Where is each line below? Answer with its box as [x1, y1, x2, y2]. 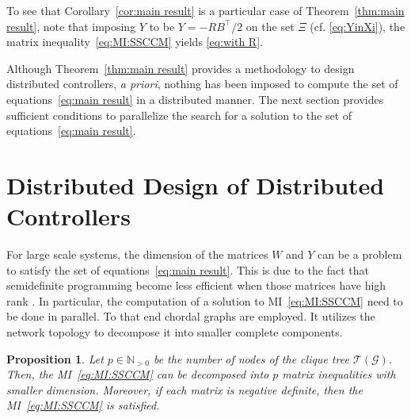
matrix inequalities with [282, 366, 396, 382]
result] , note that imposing [6, 17, 136, 34]
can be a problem [318, 246, 402, 263]
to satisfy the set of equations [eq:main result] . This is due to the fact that [6, 261, 369, 278]
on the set [245, 17, 295, 34]
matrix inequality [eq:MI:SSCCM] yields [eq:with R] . [6, 33, 263, 50]
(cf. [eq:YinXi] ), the [310, 17, 405, 34]
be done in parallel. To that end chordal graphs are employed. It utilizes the [6, 308, 375, 325]
